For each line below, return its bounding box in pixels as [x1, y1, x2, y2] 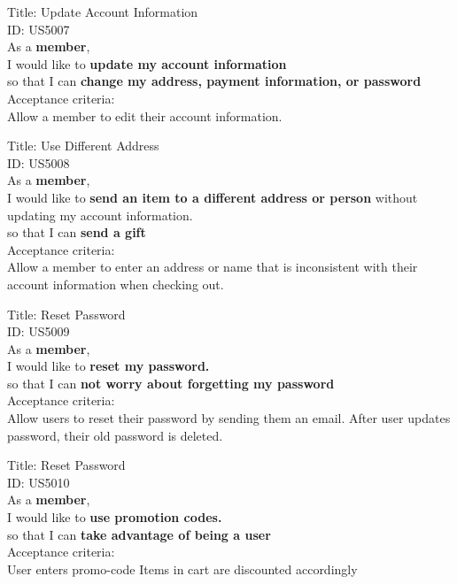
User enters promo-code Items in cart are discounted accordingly [7, 559, 358, 578]
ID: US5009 [7, 322, 70, 341]
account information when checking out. [7, 274, 224, 293]
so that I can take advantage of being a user [7, 525, 271, 543]
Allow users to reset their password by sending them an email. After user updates [7, 409, 451, 427]
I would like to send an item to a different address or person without [7, 188, 418, 206]
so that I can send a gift [7, 223, 146, 242]
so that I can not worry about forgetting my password [7, 373, 335, 392]
